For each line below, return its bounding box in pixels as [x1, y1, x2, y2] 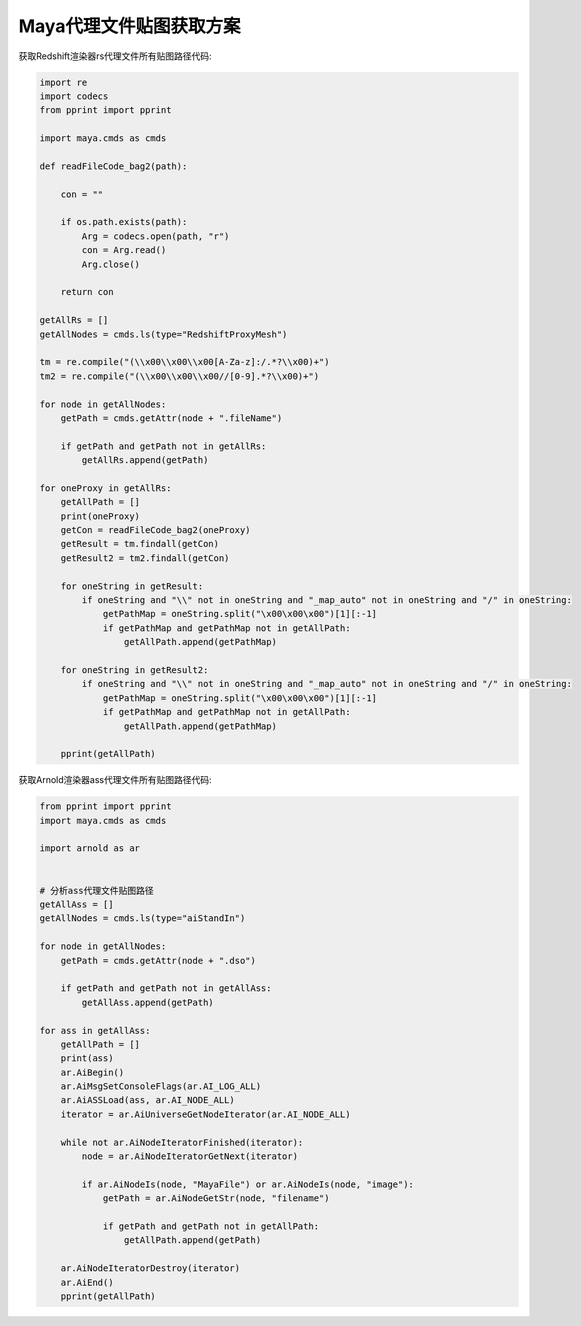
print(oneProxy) [60, 510, 140, 522]
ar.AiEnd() [60, 1276, 114, 1288]
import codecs [39, 90, 109, 102]
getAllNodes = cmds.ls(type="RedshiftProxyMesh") [39, 328, 288, 340]
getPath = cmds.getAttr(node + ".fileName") [60, 412, 283, 424]
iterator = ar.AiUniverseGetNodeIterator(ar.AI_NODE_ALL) [60, 1108, 351, 1120]
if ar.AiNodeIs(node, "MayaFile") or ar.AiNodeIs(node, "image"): [81, 1178, 415, 1190]
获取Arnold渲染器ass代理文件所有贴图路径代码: [18, 774, 212, 786]
